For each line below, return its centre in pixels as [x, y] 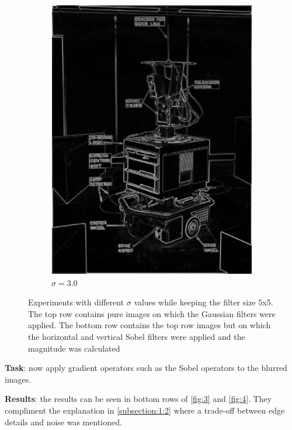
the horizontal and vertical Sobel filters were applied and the [137, 337]
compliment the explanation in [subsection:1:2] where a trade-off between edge [145, 410]
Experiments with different [76, 302]
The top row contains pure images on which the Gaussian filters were [152, 313]
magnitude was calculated [74, 348]
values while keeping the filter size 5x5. [204, 302]
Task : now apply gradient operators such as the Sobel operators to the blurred [146, 368]
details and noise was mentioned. [63, 422]
